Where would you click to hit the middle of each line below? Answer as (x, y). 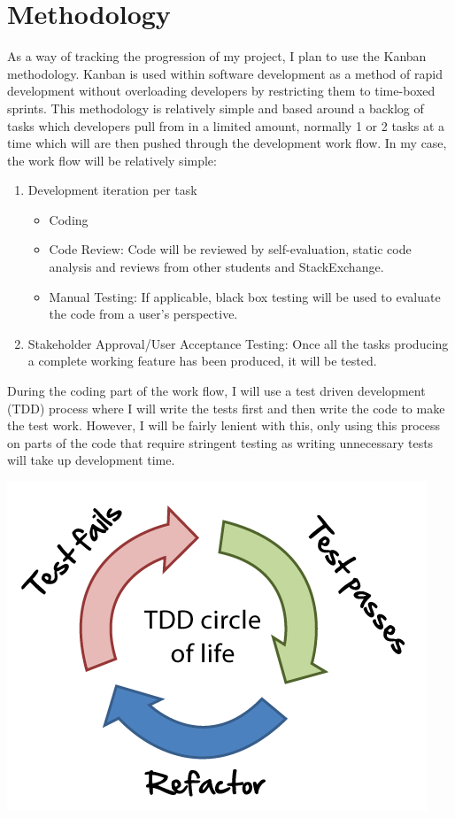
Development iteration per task (112, 190)
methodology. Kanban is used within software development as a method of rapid (225, 73)
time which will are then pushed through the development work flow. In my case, (227, 143)
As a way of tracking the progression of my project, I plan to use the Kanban (217, 56)
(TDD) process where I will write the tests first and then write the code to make (226, 408)
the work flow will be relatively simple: (112, 160)
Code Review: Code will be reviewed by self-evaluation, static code (230, 249)
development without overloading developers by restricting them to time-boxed (221, 91)
